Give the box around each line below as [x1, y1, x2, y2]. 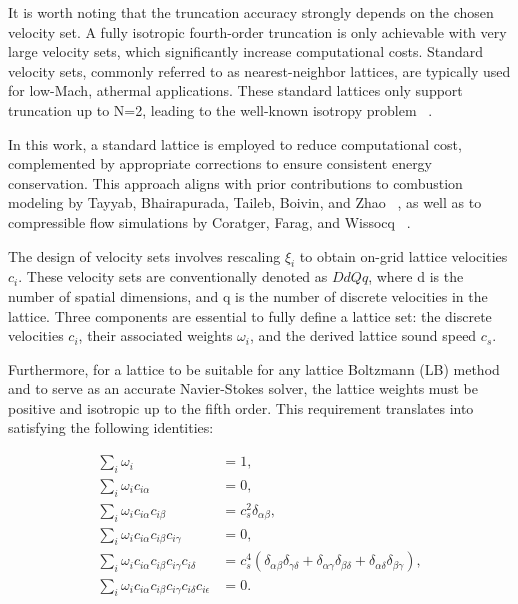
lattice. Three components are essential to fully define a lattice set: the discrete [8, 305, 492, 326]
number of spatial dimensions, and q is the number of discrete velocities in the [8, 285, 488, 306]
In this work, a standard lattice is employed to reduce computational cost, [8, 133, 462, 154]
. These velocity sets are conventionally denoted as [18, 266, 328, 287]
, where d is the [368, 266, 464, 287]
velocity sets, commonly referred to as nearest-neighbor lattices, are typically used [8, 60, 511, 81]
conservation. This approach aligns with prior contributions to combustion [8, 172, 463, 193]
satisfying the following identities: [8, 417, 214, 438]
